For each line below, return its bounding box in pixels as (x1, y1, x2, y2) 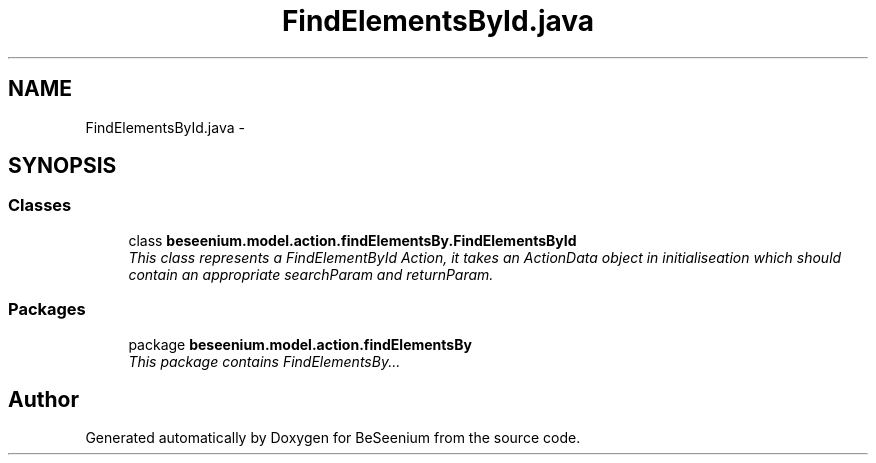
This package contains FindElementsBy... (128, 352, 401, 370)
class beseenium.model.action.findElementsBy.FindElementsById (128, 231, 577, 249)
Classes (8, 195, 72, 216)
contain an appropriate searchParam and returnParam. (128, 265, 494, 283)
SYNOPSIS (8, 153, 117, 179)
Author (8, 386, 79, 412)
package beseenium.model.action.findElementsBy (128, 335, 472, 353)
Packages (8, 299, 86, 320)
